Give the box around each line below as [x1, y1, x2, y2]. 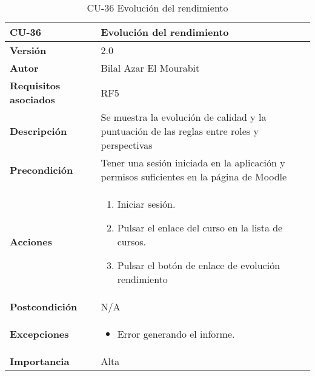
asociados [10, 92, 55, 106]
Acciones [10, 234, 52, 248]
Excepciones [10, 327, 69, 341]
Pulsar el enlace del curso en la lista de [117, 220, 283, 234]
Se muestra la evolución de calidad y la [101, 110, 267, 124]
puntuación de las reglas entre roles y [101, 124, 259, 138]
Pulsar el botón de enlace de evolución [117, 258, 280, 272]
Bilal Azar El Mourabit [101, 61, 200, 75]
